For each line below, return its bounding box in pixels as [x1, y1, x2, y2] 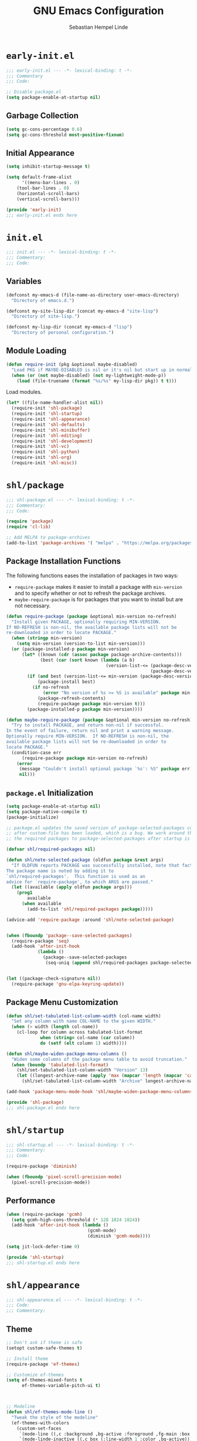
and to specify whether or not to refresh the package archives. [14, 589, 167, 596]
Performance [6, 1196, 56, 1206]
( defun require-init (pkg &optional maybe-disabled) [6, 361, 138, 367]
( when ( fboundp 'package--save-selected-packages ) [6, 933, 133, 939]
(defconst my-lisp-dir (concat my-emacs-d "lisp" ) [6, 324, 133, 330]
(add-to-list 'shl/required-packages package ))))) [27, 906, 154, 912]
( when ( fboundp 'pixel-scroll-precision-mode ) [6, 1174, 122, 1180]
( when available [21, 901, 62, 907]
